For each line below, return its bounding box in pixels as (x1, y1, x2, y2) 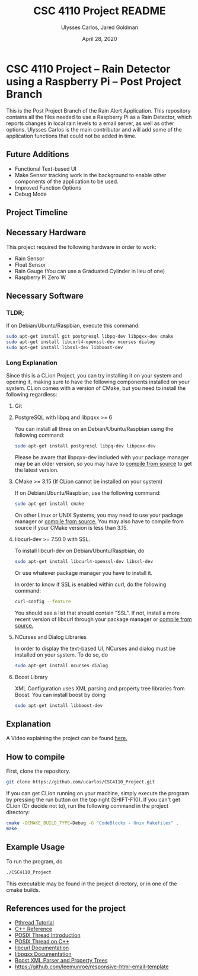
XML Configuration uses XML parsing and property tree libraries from (14, 684, 185, 692)
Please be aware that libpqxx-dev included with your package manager (14, 454, 189, 461)
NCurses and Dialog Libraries (14, 633, 87, 641)
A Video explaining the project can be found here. (6, 735, 127, 742)
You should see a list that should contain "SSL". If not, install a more (14, 609, 180, 616)
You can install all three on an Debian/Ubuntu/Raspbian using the (14, 425, 174, 433)
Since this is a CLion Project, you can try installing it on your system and (6, 372, 183, 379)
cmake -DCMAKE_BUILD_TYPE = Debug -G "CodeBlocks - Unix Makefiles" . (6, 820, 179, 826)
